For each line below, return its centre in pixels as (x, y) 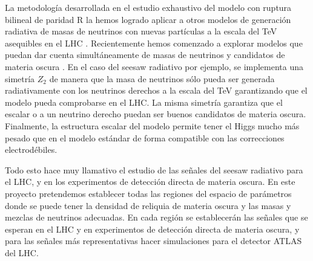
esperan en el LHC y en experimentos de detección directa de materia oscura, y (152, 229)
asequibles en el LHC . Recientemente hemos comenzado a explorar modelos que (154, 43)
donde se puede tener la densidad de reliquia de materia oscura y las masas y (148, 205)
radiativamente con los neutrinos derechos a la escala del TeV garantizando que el (156, 90)
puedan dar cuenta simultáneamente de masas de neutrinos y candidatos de (145, 55)
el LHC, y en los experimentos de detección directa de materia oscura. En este (150, 182)
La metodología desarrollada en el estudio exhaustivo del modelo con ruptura (148, 7)
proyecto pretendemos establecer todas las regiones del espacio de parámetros (148, 193)
